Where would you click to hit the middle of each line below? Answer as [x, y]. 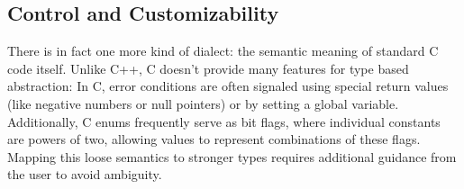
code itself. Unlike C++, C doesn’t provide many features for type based [208, 68]
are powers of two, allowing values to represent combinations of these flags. [214, 139]
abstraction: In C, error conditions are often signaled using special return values [228, 86]
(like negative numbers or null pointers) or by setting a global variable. [203, 103]
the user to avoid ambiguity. [85, 174]
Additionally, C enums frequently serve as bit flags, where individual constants [224, 121]
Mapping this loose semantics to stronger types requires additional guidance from [232, 156]
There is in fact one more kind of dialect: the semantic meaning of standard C [223, 51]
